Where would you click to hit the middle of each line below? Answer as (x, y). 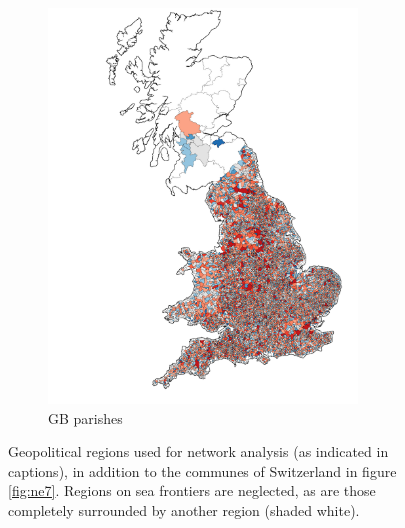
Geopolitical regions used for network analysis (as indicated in (198, 451)
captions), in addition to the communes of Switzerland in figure (202, 470)
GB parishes (85, 417)
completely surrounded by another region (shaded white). (184, 509)
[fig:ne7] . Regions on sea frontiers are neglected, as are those (192, 490)
